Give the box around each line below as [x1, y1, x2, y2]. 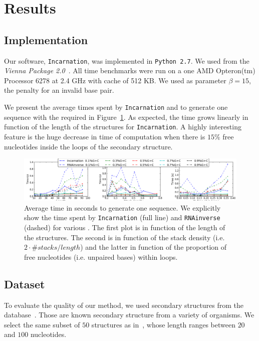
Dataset [4, 276, 45, 291]
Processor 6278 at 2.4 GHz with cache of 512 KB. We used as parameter [4, 75, 226, 85]
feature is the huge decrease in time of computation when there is [4, 131, 205, 141]
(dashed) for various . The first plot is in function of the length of [24, 222, 225, 232]
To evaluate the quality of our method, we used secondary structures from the [4, 299, 244, 310]
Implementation [4, 32, 88, 47]
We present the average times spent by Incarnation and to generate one [4, 102, 228, 112]
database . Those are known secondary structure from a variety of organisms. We [4, 309, 254, 320]
